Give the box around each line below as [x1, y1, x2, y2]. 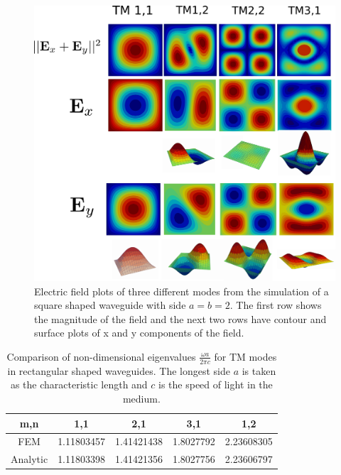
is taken [242, 363, 276, 378]
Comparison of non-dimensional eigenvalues [6, 349, 196, 364]
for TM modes [214, 349, 277, 364]
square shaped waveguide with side [34, 297, 186, 312]
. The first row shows [229, 297, 322, 312]
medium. [122, 391, 161, 405]
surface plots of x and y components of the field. [34, 325, 244, 340]
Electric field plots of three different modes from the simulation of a [34, 283, 329, 298]
